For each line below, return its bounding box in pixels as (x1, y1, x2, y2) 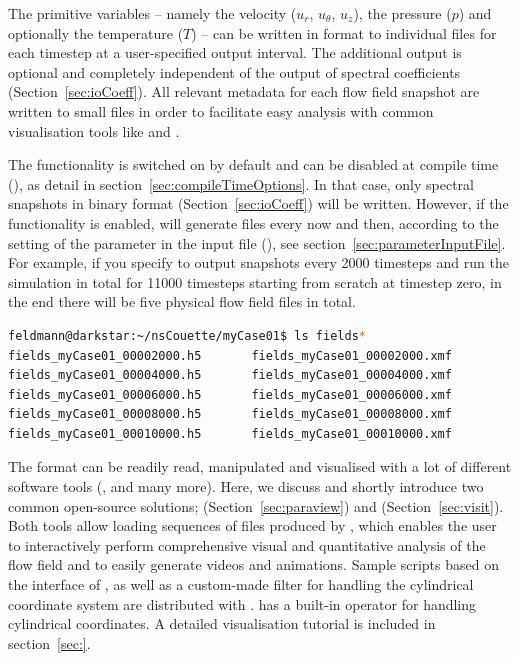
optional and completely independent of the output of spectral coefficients (8, 61, 461, 82)
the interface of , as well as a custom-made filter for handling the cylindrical (8, 574, 474, 595)
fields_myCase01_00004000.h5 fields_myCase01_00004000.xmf (8, 368, 452, 383)
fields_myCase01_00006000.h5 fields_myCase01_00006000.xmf (8, 387, 452, 402)
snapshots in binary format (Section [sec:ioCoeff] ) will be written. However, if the (8, 193, 509, 214)
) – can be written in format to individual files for (191, 22, 497, 43)
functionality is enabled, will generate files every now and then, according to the (8, 212, 499, 233)
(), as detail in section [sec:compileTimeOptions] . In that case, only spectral (8, 173, 474, 194)
